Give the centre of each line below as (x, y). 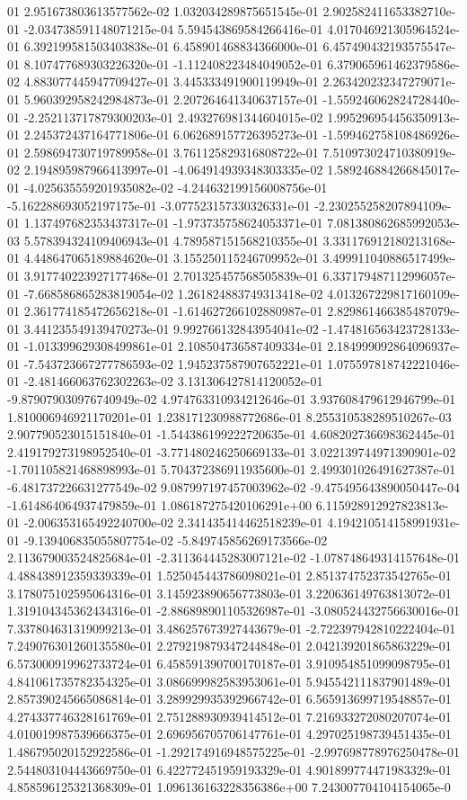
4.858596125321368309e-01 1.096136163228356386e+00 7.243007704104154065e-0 (229, 787)
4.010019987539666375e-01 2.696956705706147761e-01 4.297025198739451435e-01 (229, 734)
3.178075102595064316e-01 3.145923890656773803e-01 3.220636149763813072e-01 (229, 593)
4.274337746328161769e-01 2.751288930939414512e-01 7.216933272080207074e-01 (229, 716)
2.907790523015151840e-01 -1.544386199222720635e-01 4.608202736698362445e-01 (232, 434)
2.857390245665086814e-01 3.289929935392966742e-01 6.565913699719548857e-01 (229, 699)
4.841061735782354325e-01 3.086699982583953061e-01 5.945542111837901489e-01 (229, 681)
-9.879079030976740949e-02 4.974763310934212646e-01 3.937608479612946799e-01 (232, 399)
